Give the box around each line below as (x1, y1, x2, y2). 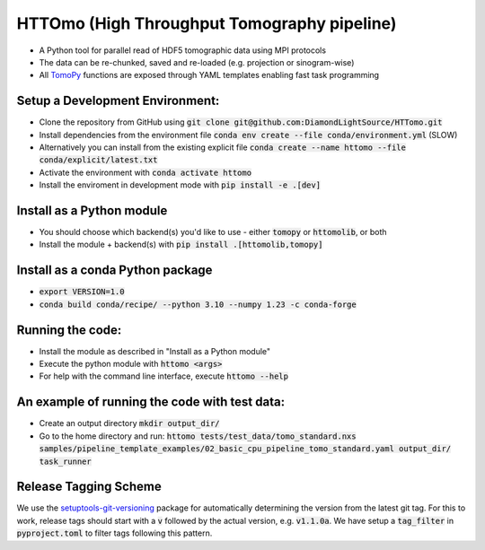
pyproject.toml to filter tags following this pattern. (16, 528, 213, 538)
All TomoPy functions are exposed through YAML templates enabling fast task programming (39, 70, 380, 81)
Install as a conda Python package (16, 263, 213, 278)
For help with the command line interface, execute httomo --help (39, 371, 289, 381)
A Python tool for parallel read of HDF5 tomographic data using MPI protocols (39, 45, 327, 56)
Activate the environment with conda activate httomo (39, 167, 251, 178)
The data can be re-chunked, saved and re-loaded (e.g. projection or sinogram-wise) (39, 57, 355, 67)
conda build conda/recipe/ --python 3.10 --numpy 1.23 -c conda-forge (39, 299, 357, 310)
